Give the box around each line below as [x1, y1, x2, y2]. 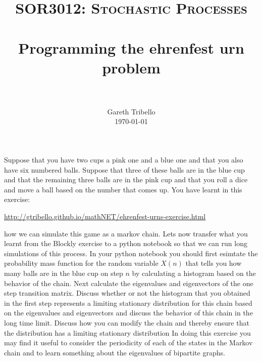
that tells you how [185, 258, 242, 268]
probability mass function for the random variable [4, 258, 159, 268]
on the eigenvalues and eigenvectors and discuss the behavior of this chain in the [4, 307, 253, 318]
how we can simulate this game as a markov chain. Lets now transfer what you [4, 228, 248, 238]
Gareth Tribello [107, 106, 155, 116]
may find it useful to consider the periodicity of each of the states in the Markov [4, 337, 253, 348]
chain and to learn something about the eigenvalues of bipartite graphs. [4, 347, 225, 357]
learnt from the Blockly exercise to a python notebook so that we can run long [4, 238, 247, 249]
